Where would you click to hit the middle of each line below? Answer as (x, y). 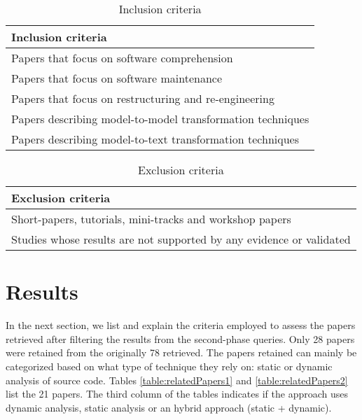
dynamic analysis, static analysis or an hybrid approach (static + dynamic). (169, 407)
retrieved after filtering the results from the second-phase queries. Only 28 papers (180, 338)
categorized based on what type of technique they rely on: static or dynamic (169, 366)
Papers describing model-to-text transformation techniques (155, 139)
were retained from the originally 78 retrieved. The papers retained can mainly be (181, 352)
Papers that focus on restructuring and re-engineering (143, 98)
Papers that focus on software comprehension (122, 58)
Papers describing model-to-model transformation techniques (160, 119)
